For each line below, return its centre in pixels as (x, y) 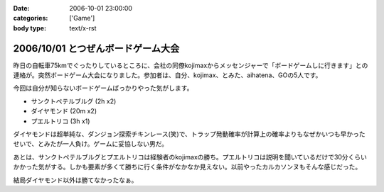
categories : (31, 18)
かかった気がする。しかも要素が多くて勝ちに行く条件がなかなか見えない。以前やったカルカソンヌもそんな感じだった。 (187, 167)
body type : (30, 28)
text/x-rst (83, 28)
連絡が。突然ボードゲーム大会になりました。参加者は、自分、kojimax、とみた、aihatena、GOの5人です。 (167, 75)
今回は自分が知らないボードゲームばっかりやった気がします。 (103, 88)
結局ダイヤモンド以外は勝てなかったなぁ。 (75, 180)
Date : (21, 8)
